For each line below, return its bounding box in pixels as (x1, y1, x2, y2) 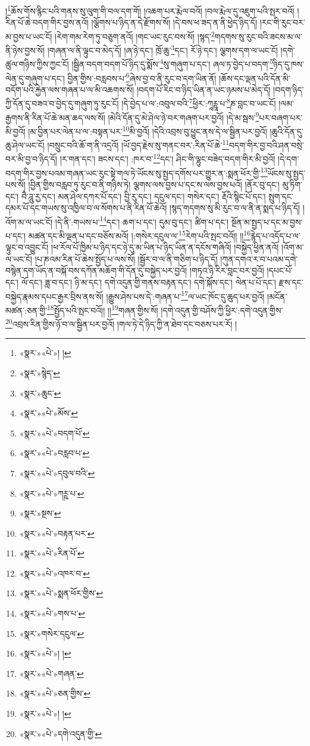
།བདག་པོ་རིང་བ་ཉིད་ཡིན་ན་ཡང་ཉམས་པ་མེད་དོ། (136, 83, 271, 95)
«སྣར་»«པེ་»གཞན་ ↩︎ (19, 667, 84, 679)
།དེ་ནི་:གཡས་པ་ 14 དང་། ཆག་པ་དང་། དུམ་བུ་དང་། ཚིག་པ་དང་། (55, 213, 229, 228)
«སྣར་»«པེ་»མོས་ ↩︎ (19, 407, 78, 419)
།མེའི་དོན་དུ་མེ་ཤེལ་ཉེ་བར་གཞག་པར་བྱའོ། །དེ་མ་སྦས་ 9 (108, 109, 259, 123)
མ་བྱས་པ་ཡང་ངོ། (5, 30, 52, 42)
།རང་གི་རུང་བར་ (259, 16, 305, 29)
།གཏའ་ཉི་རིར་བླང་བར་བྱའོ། (189, 264, 264, 277)
